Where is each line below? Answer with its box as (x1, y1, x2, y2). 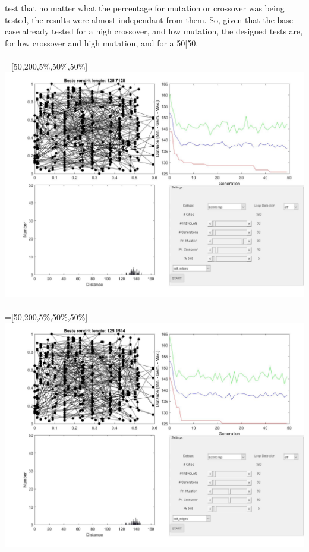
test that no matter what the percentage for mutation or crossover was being (5, 2, 285, 14)
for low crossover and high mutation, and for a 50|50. (5, 36, 198, 49)
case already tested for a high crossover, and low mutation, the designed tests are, (5, 25, 303, 37)
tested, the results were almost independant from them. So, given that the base (5, 13, 294, 26)
